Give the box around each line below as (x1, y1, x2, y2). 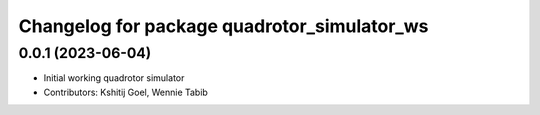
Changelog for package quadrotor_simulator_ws (18, 15, 429, 37)
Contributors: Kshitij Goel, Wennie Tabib (43, 86, 209, 98)
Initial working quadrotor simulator (43, 72, 185, 84)
